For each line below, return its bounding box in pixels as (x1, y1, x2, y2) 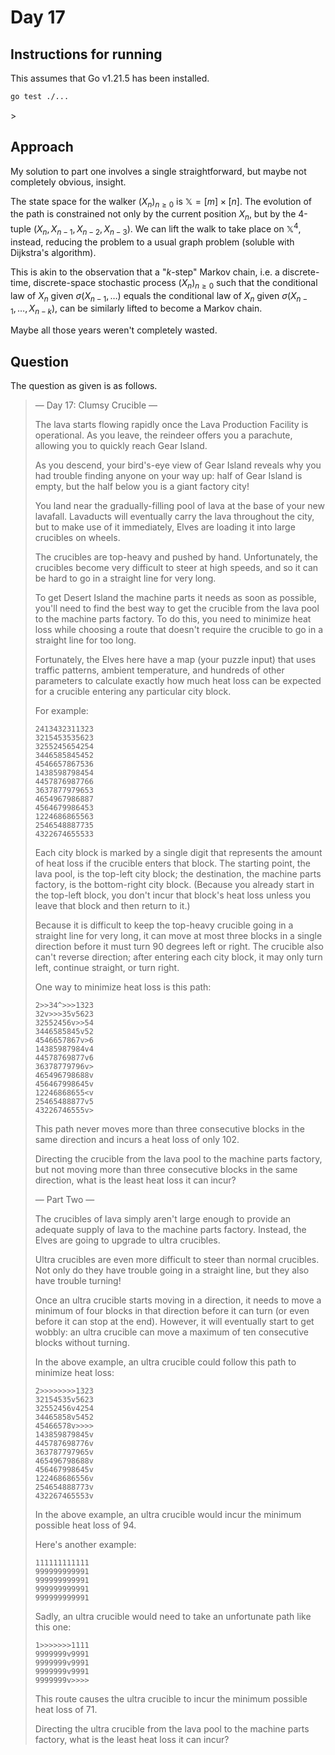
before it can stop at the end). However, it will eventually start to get (34, 1315, 315, 1327)
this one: (34, 1621, 72, 1633)
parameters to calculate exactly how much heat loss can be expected (34, 674, 322, 686)
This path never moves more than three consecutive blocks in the (34, 1122, 305, 1135)
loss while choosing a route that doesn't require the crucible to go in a (34, 623, 324, 635)
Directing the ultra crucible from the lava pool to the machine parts (34, 1722, 310, 1735)
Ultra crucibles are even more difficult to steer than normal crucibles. (34, 1253, 320, 1265)
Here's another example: (34, 1538, 137, 1550)
